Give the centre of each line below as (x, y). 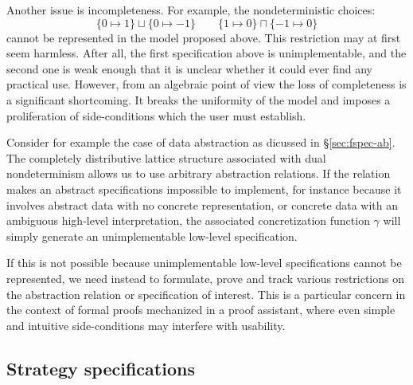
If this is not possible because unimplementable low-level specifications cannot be (204, 263)
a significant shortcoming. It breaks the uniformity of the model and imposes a (199, 99)
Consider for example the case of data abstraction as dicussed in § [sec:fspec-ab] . (201, 142)
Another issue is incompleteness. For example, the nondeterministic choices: (191, 10)
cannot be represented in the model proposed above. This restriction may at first (204, 37)
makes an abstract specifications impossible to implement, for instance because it (204, 189)
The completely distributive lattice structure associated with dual (166, 157)
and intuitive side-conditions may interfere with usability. (146, 325)
